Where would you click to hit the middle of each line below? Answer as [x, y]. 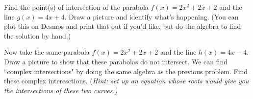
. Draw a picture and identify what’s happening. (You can [152, 16]
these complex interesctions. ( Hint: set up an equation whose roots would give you [126, 81]
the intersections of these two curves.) [61, 90]
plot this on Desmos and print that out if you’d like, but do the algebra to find [123, 26]
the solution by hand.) [38, 35]
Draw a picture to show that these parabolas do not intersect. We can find [116, 61]
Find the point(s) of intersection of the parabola [76, 7]
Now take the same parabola [47, 52]
